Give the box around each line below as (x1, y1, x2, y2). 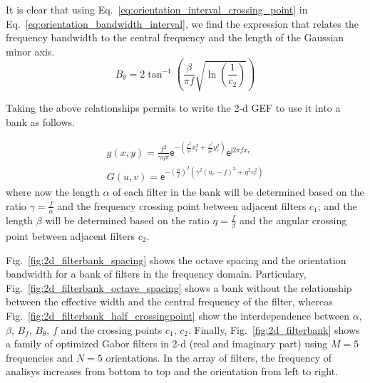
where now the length (6, 184, 100, 199)
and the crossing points (61, 322, 163, 337)
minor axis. (6, 43, 55, 58)
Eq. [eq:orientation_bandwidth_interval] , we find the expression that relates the (6, 16, 359, 31)
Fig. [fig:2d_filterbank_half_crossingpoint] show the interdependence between (6, 308, 350, 322)
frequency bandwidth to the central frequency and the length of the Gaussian (6, 30, 344, 45)
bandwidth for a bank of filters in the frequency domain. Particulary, (6, 266, 307, 281)
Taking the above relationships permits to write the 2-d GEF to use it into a (6, 100, 341, 115)
